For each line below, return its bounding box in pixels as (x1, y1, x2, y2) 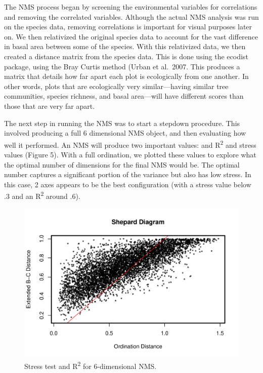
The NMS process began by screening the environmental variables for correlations (4, 2, 257, 12)
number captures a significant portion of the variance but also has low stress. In (4, 169, 251, 180)
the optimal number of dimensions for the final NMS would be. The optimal (4, 159, 240, 170)
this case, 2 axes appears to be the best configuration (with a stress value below (4, 179, 251, 189)
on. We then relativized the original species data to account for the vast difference (4, 31, 258, 42)
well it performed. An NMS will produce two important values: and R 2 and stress (4, 138, 256, 150)
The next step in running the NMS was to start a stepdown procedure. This (4, 117, 240, 128)
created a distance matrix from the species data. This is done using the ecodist (4, 51, 248, 61)
